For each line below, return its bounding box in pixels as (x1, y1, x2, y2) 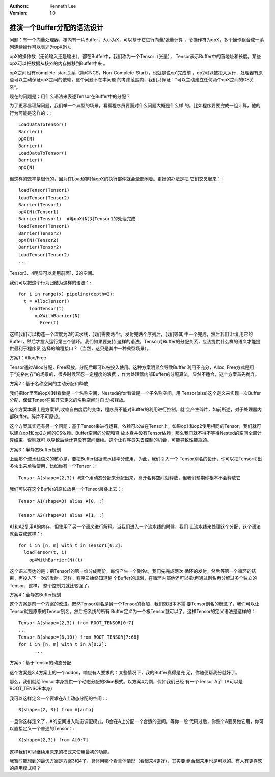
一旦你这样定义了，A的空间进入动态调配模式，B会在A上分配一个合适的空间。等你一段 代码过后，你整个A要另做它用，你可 (9, 718, 264, 724)
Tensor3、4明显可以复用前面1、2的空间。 (9, 270, 97, 276)
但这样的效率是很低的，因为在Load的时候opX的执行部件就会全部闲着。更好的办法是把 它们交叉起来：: (9, 176, 223, 182)
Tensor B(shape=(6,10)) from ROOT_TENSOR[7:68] (18, 634, 140, 640)
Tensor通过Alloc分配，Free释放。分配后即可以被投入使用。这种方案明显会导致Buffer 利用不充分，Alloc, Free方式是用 (9, 364, 254, 370)
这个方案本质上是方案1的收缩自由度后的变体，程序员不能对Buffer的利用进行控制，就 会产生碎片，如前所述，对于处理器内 (9, 406, 262, 412)
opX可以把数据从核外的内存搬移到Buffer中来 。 (9, 60, 108, 66)
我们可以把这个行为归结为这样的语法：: (9, 280, 92, 286)
